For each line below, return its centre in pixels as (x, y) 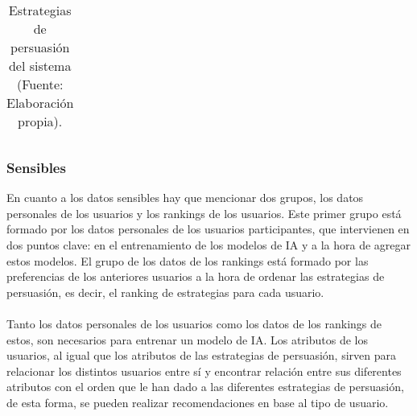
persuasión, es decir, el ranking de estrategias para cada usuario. (165, 292)
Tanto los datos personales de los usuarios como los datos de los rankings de (194, 323)
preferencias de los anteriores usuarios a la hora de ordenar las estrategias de (196, 276)
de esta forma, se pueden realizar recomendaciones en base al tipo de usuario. (198, 402)
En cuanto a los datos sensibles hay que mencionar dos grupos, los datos (185, 198)
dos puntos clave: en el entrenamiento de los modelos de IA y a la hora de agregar (209, 245)
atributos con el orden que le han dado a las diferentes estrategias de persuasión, (205, 387)
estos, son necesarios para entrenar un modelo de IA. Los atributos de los (187, 339)
